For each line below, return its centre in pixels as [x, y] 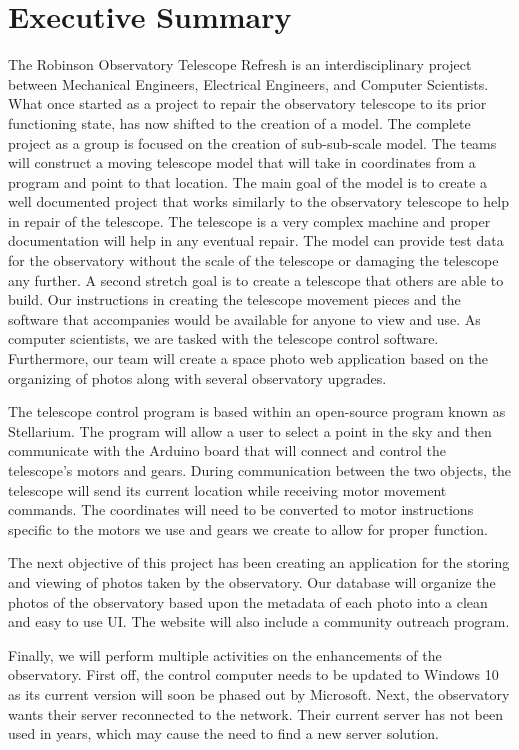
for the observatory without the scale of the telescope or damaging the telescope [253, 260]
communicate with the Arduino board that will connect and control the [227, 450]
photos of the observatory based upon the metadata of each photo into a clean [248, 601]
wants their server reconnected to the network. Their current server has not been [255, 713]
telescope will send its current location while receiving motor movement [227, 489]
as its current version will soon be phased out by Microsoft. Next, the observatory [259, 693]
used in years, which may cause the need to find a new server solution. [223, 733]
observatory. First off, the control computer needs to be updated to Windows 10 [253, 674]
